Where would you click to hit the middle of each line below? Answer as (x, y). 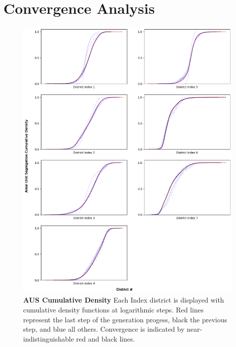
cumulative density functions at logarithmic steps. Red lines (114, 309)
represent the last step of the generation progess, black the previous (125, 319)
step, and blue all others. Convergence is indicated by (104, 329)
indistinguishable (49, 338)
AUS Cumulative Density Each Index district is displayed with (124, 300)
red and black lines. (105, 338)
